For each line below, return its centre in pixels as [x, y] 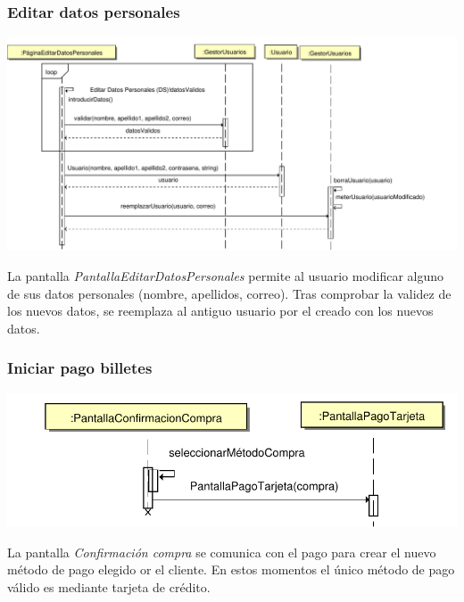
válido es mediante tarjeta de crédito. [109, 586]
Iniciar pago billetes [80, 368]
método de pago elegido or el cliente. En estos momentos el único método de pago [231, 569]
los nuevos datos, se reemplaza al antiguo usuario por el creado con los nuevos [220, 311]
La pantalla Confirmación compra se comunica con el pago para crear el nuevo [222, 552]
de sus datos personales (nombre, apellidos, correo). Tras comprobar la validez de [229, 293]
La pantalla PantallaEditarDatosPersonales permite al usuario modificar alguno [226, 276]
